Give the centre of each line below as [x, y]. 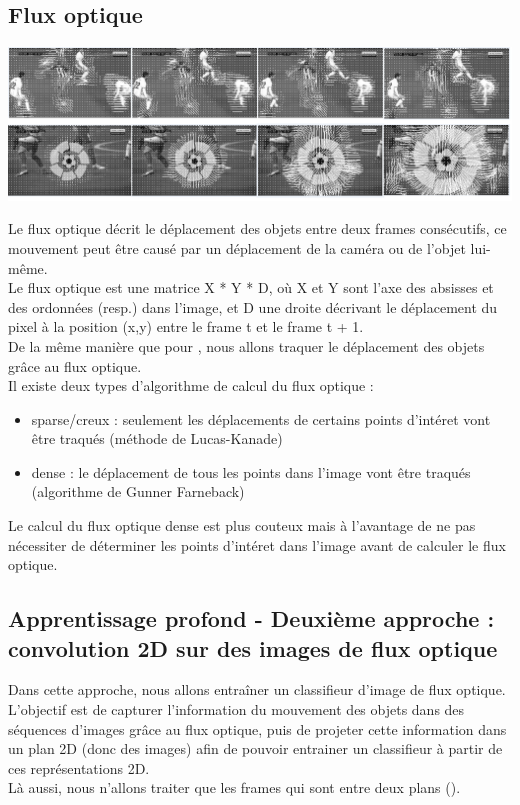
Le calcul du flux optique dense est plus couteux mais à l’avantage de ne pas [242, 525]
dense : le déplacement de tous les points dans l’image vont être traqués [251, 471]
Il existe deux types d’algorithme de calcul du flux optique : [191, 385]
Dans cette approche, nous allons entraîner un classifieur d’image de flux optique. [257, 689]
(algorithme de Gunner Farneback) [138, 491]
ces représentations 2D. [79, 767]
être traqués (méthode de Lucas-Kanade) [157, 438]
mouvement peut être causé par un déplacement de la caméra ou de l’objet [237, 247]
